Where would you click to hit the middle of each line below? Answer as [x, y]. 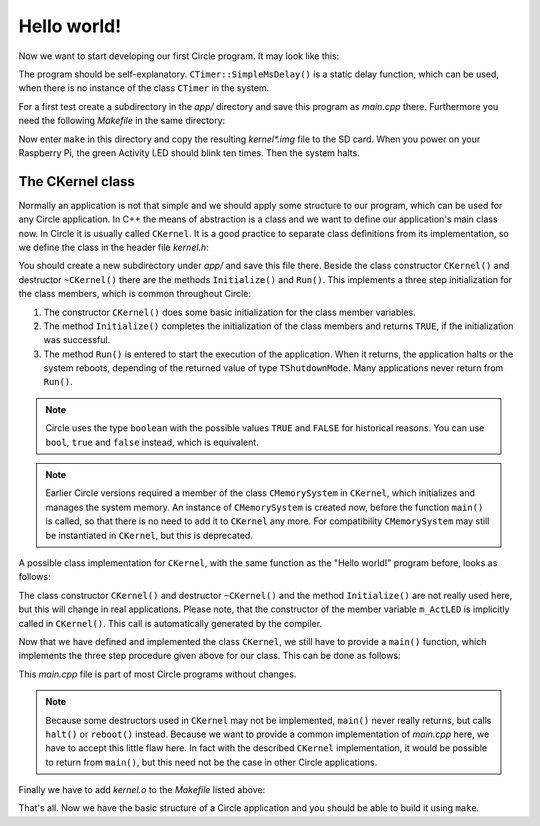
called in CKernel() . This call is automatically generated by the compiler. [170, 623]
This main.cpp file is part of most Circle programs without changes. [157, 674]
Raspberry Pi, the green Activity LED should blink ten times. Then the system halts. [189, 152]
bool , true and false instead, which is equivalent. [152, 442]
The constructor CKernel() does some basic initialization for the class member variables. [229, 312]
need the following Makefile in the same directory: [122, 121]
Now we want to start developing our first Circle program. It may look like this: [179, 56]
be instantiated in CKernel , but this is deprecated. [149, 535]
